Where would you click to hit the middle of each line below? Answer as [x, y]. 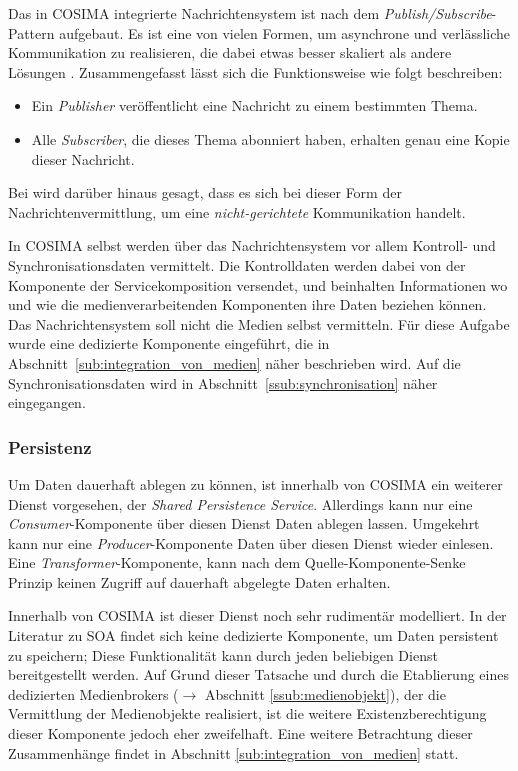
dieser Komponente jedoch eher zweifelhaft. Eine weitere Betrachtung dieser [240, 733]
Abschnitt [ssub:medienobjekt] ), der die [325, 693]
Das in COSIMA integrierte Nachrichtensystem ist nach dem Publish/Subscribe [250, 13]
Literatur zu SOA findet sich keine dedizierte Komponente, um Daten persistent [253, 635]
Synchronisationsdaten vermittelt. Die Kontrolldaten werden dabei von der [237, 264]
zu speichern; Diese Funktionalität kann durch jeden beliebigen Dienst [223, 654]
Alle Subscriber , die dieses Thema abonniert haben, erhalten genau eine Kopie [270, 138]
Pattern [31, 32]
